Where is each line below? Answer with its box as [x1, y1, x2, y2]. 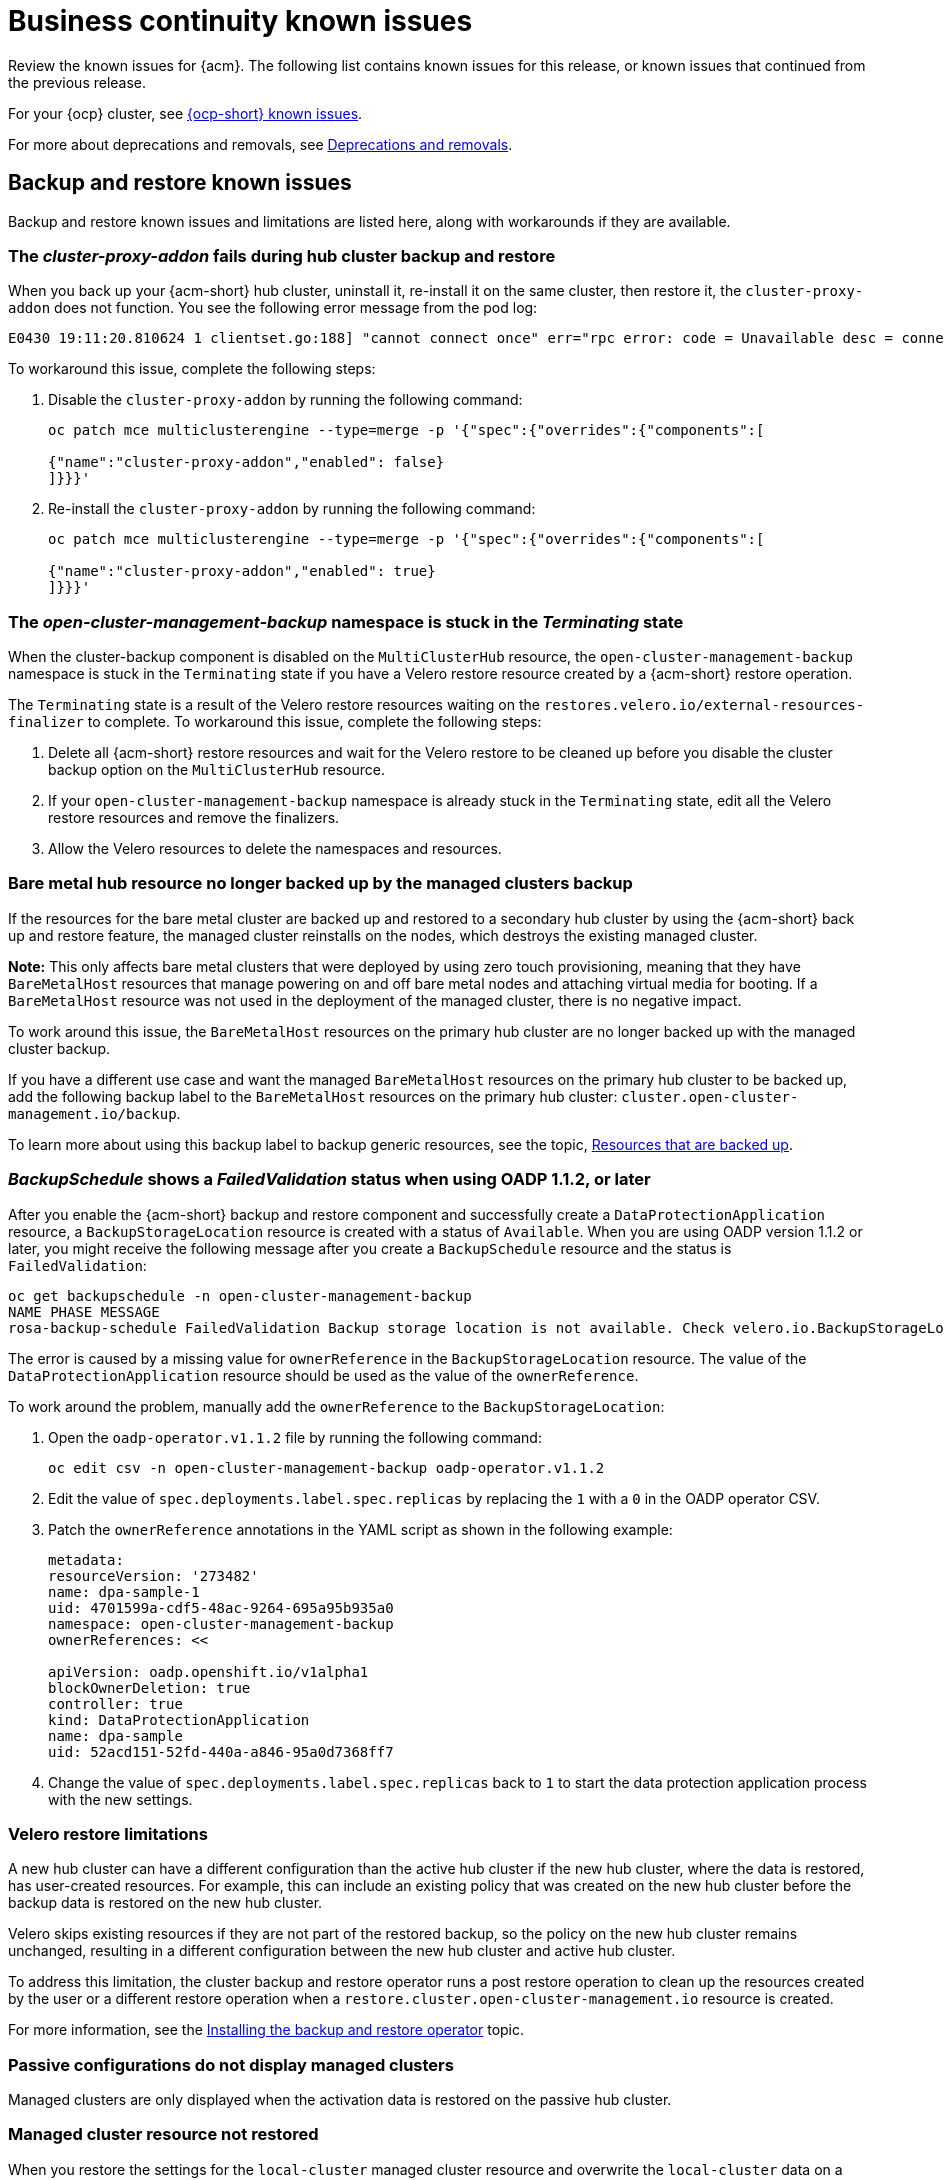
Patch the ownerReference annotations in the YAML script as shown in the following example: [48, 1520, 673, 1538]
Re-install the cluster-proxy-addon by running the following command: [48, 500, 536, 518]
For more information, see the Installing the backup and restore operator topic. [8, 2021, 525, 2039]
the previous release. [8, 73, 147, 91]
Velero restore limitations [8, 1823, 208, 1844]
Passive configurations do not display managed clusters [8, 2054, 454, 2075]
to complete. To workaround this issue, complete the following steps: [87, 713, 542, 731]
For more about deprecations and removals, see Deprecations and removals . [8, 135, 513, 153]
